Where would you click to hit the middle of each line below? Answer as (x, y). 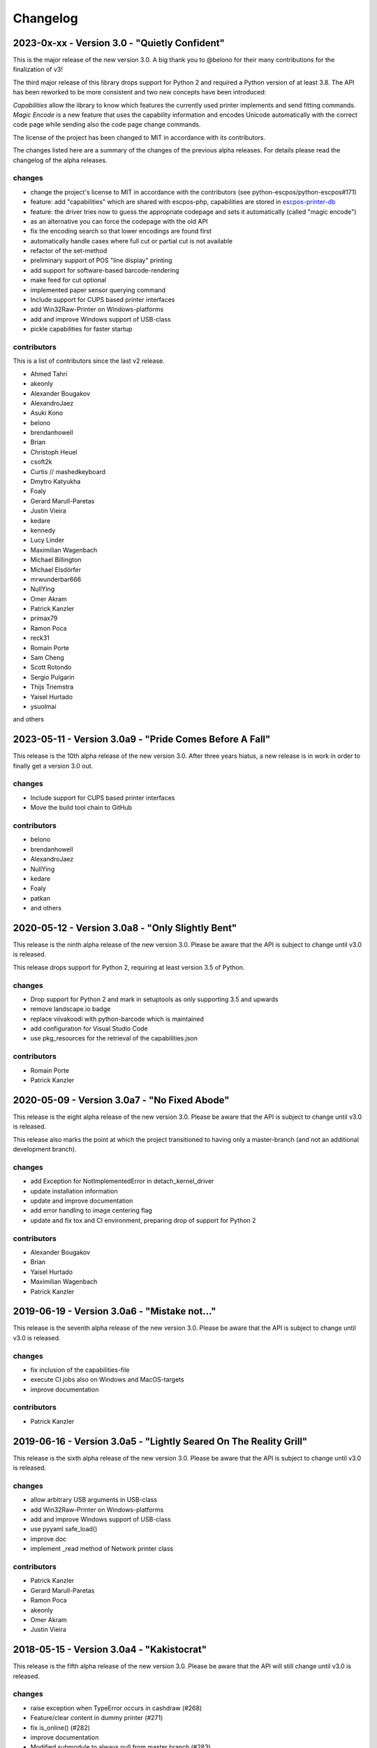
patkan (40, 898)
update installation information (74, 1191)
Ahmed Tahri (49, 373)
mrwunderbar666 (56, 579)
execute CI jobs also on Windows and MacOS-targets (107, 1380)
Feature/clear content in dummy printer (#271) (97, 1718)
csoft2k (41, 462)
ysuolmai (43, 707)
